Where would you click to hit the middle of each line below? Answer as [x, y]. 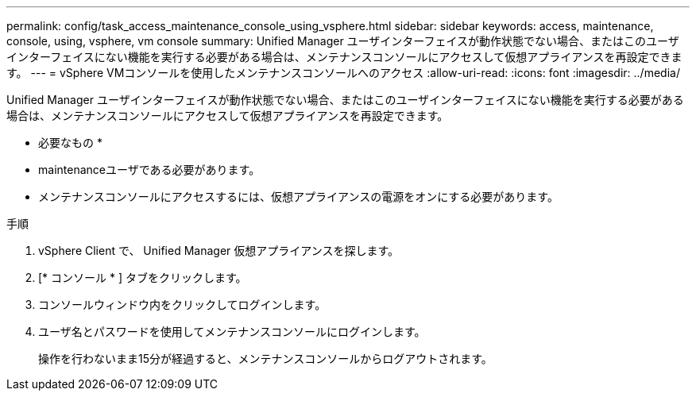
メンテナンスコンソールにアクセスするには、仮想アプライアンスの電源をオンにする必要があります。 [298, 197]
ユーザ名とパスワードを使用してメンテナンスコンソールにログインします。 [232, 331]
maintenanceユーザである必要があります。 [149, 170]
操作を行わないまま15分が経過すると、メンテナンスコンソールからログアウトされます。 [265, 358]
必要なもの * [70, 143]
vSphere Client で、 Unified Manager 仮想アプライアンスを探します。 [219, 251]
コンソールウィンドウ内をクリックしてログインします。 [182, 304]
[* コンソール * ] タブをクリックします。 [143, 278]
